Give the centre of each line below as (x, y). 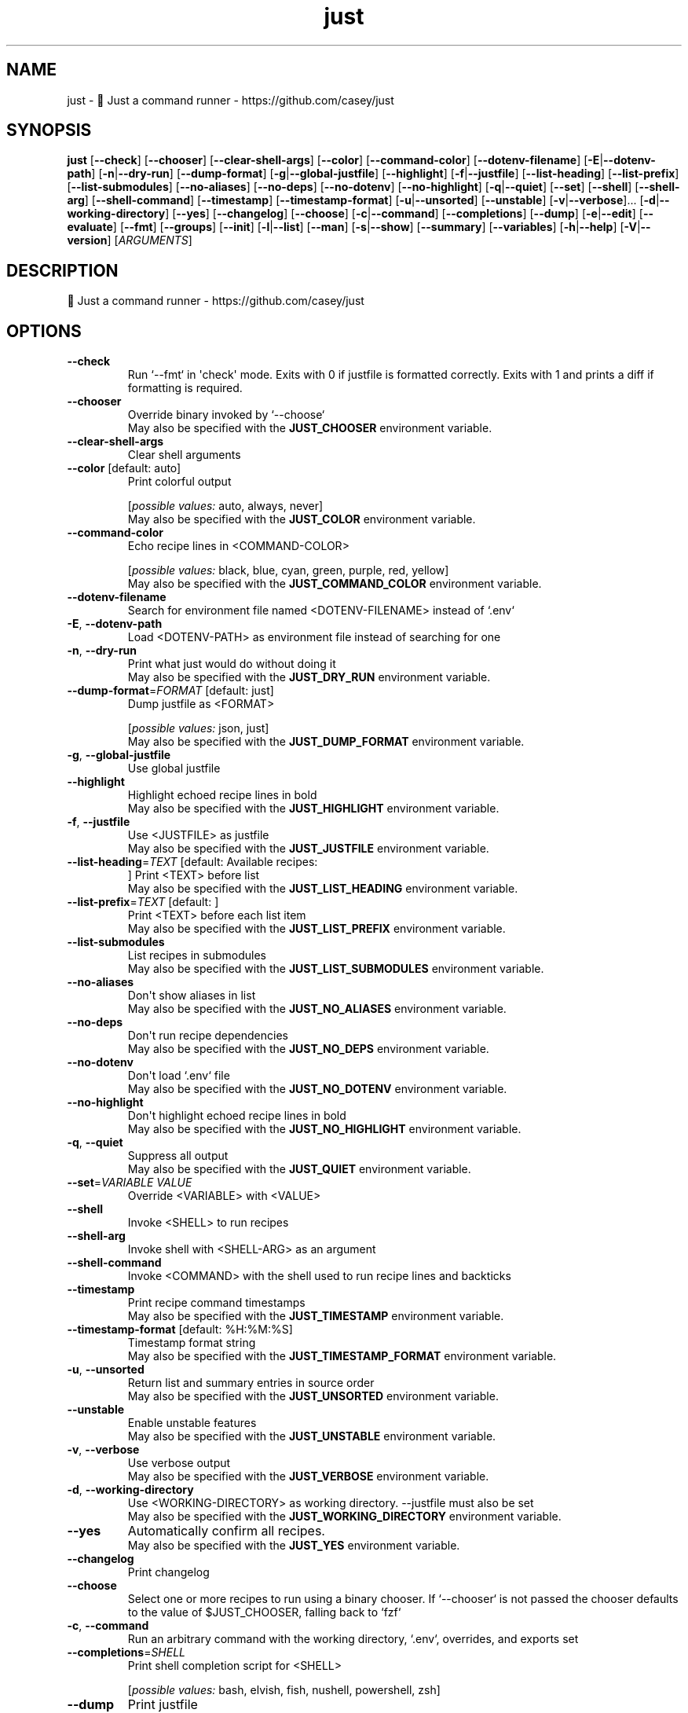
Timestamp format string (192, 1343)
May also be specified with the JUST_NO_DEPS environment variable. (308, 1049)
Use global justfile (174, 768)
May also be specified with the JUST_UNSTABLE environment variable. (312, 1436)
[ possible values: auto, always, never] (225, 506)
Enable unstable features (192, 1423)
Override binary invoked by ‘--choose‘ (226, 415)
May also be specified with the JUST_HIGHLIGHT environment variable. (313, 809)
